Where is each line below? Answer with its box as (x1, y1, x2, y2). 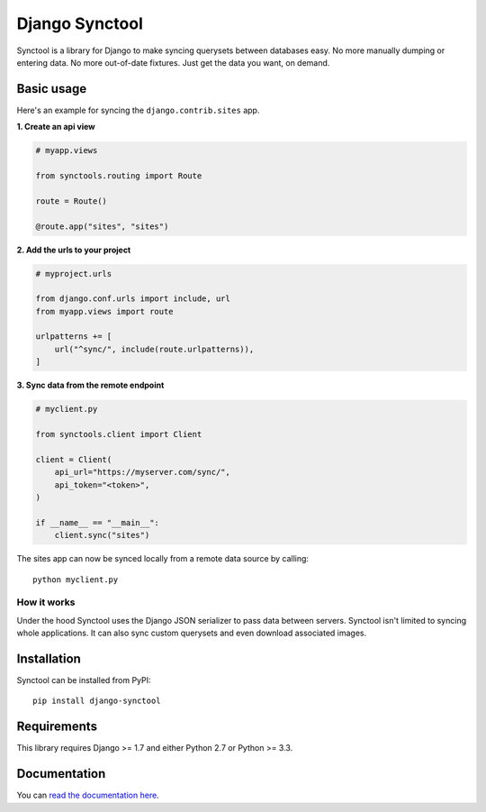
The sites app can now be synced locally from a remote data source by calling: (16, 553, 310, 564)
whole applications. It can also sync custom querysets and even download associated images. (16, 627, 367, 639)
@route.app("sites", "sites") (35, 221, 169, 232)
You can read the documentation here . (16, 789, 159, 801)
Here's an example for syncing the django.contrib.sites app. (16, 105, 260, 115)
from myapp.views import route (35, 306, 175, 316)
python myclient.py (32, 574, 119, 585)
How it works (16, 596, 76, 608)
